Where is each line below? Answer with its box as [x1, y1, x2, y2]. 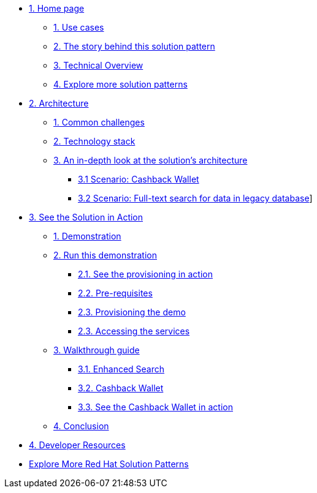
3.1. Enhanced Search [78, 364, 165, 374]
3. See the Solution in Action [29, 212, 143, 222]
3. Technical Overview [53, 60, 143, 70]
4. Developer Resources [29, 440, 126, 450]
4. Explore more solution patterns [53, 79, 188, 89]
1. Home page [29, 3, 85, 13]
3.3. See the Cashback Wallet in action [78, 402, 233, 412]
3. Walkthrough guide [53, 345, 140, 355]
